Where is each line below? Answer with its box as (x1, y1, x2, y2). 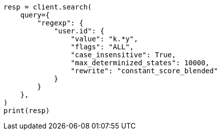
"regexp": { (37, 19, 84, 27)
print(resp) (3, 107, 50, 115)
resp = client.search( (3, 3, 92, 11)
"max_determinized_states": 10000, (70, 59, 210, 67)
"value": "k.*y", (70, 35, 138, 43)
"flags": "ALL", (70, 43, 134, 51)
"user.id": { (54, 27, 105, 35)
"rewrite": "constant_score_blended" (70, 67, 218, 75)
